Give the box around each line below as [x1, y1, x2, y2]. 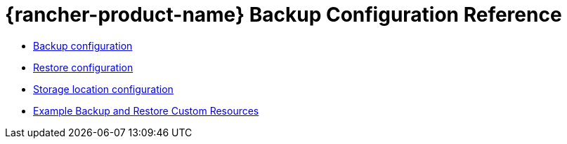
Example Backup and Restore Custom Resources [33, 104, 259, 117]
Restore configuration [33, 61, 133, 73]
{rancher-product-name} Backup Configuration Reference [5, 3, 562, 27]
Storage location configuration [33, 82, 174, 95]
